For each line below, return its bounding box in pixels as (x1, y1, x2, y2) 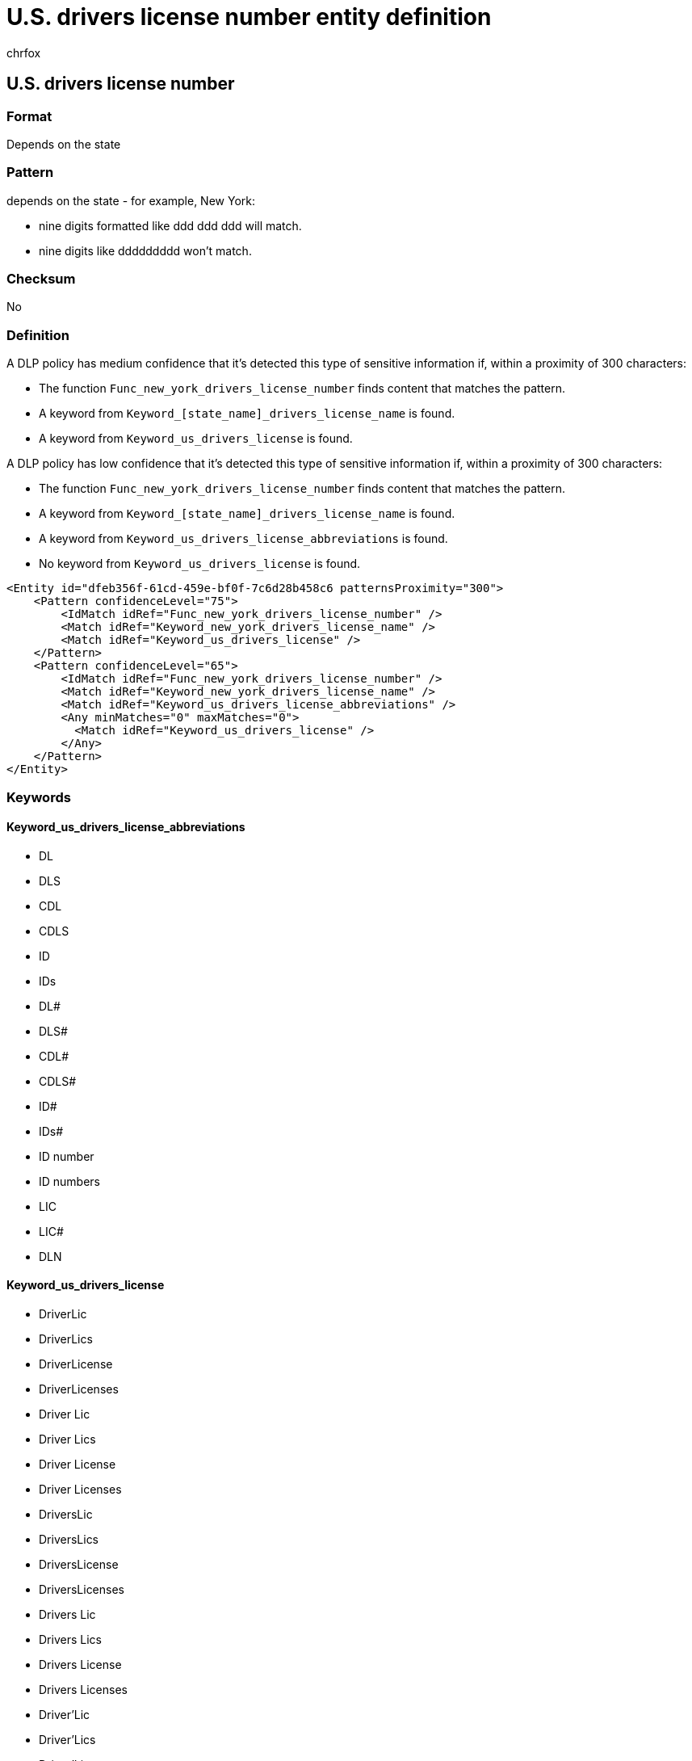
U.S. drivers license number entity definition (6, 3, 492, 31)
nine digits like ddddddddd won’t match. (39, 243, 252, 258)
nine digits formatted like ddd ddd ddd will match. (39, 218, 302, 233)
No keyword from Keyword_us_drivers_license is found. (39, 557, 361, 571)
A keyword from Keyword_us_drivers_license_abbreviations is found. (39, 532, 448, 546)
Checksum (6, 271, 76, 288)
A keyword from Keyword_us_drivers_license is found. (39, 431, 353, 446)
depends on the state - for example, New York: (6, 193, 255, 208)
